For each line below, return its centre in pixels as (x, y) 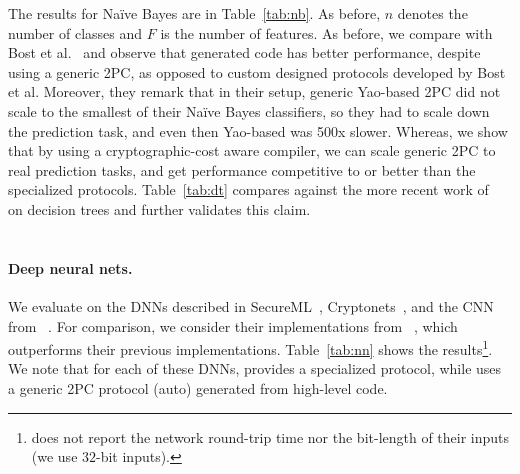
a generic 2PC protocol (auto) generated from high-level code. (198, 387)
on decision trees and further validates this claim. (159, 208)
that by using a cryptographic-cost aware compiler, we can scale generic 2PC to (252, 150)
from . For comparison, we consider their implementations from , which (233, 325)
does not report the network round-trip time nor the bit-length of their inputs (270, 436)
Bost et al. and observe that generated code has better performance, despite (244, 52)
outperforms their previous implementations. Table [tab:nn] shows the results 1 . (250, 347)
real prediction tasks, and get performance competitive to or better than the (242, 169)
